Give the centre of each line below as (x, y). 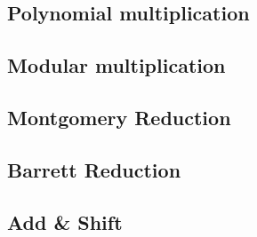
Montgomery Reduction (119, 117)
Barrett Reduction (94, 169)
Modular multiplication (116, 65)
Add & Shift (65, 221)
